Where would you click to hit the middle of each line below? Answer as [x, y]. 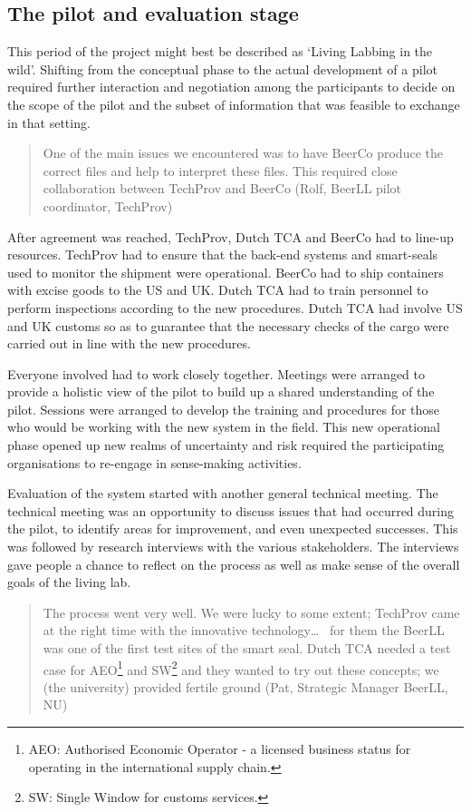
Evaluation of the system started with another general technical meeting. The [223, 493]
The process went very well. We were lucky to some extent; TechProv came [251, 612]
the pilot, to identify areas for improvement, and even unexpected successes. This [233, 528]
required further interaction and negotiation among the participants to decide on [231, 87]
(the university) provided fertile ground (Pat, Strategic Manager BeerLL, [245, 686]
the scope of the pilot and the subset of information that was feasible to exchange [234, 104]
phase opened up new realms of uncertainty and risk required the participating [226, 445]
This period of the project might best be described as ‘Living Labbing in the [220, 51]
